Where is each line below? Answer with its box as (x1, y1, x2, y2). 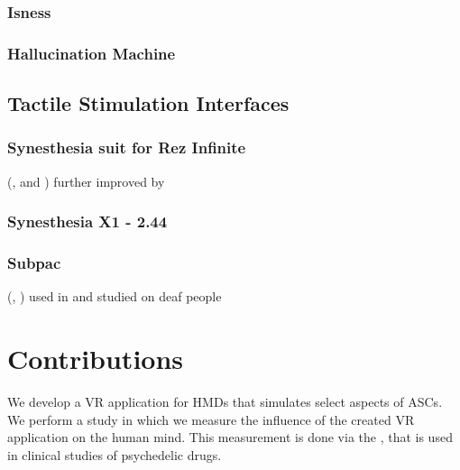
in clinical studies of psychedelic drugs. (7, 445, 222, 464)
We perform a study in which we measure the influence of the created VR (7, 410, 415, 429)
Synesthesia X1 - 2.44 (7, 210, 168, 233)
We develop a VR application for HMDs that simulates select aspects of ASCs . (7, 392, 443, 411)
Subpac (7, 252, 61, 274)
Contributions (7, 340, 184, 377)
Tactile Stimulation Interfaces (7, 89, 290, 117)
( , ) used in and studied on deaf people (7, 287, 222, 306)
